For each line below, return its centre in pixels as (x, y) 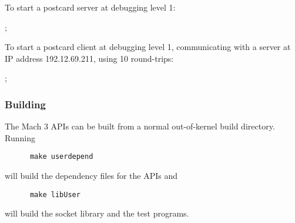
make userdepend (61, 157)
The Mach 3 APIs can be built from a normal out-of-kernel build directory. (140, 126)
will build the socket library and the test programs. (97, 213)
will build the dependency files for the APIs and (91, 176)
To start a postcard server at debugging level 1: (90, 7)
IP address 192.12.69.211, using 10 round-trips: (89, 58)
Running (20, 137)
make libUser (55, 194)
